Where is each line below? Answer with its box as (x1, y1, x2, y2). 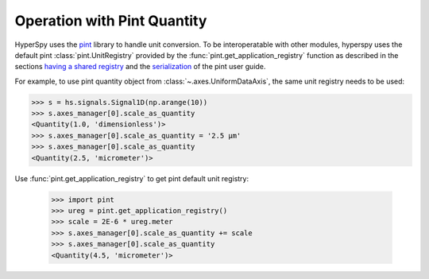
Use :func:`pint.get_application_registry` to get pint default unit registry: (14, 173, 249, 183)
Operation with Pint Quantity (14, 12, 207, 29)
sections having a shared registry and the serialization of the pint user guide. (14, 62, 266, 72)
